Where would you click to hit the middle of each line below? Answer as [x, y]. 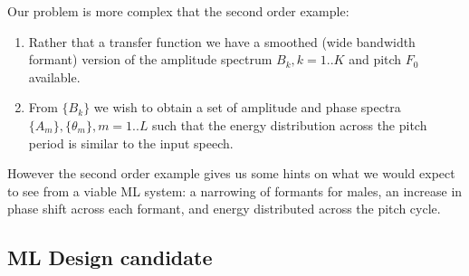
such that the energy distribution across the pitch [290, 124]
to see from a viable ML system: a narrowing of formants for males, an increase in [235, 190]
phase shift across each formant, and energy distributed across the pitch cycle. [224, 209]
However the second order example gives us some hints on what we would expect [231, 173]
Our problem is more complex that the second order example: [178, 11]
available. [54, 76]
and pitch [375, 59]
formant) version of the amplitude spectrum [150, 59]
